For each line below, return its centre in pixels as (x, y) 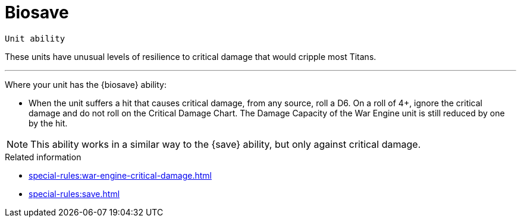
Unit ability (35, 38)
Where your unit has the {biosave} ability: (86, 84)
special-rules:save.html (74, 194)
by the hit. (48, 123)
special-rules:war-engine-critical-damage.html (120, 175)
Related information (43, 157)
